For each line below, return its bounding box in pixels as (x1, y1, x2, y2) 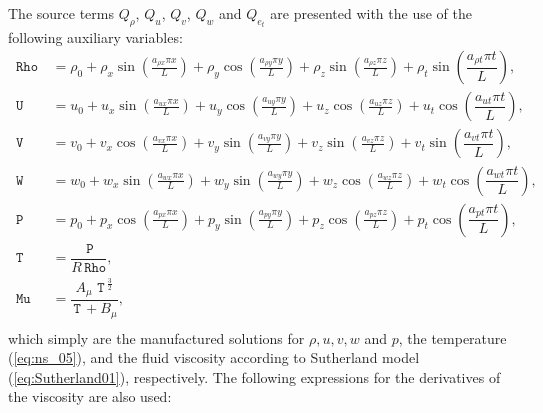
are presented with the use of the (270, 3, 472, 23)
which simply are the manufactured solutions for (8, 327, 305, 348)
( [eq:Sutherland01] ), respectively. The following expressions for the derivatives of (8, 366, 501, 387)
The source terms (8, 3, 114, 23)
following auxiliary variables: (8, 26, 183, 47)
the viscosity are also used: (8, 386, 172, 407)
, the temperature (398, 327, 507, 348)
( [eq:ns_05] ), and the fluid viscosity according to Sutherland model (8, 347, 420, 368)
